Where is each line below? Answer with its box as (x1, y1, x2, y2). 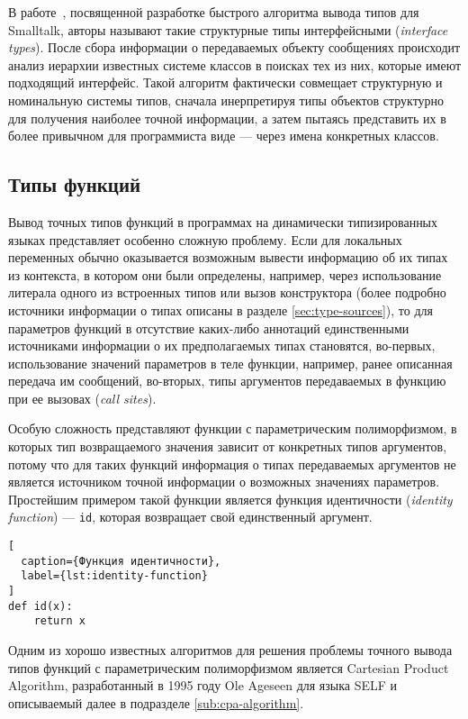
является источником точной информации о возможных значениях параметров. (8, 472, 440, 491)
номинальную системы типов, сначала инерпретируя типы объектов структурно (8, 90, 445, 109)
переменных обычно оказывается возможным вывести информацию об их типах (8, 248, 448, 267)
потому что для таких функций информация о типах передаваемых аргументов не (8, 454, 456, 473)
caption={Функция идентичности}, (21, 554, 221, 568)
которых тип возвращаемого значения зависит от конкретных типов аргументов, (8, 437, 447, 456)
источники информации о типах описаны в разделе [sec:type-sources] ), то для (8, 300, 433, 319)
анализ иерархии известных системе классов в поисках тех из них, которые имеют (8, 55, 462, 74)
